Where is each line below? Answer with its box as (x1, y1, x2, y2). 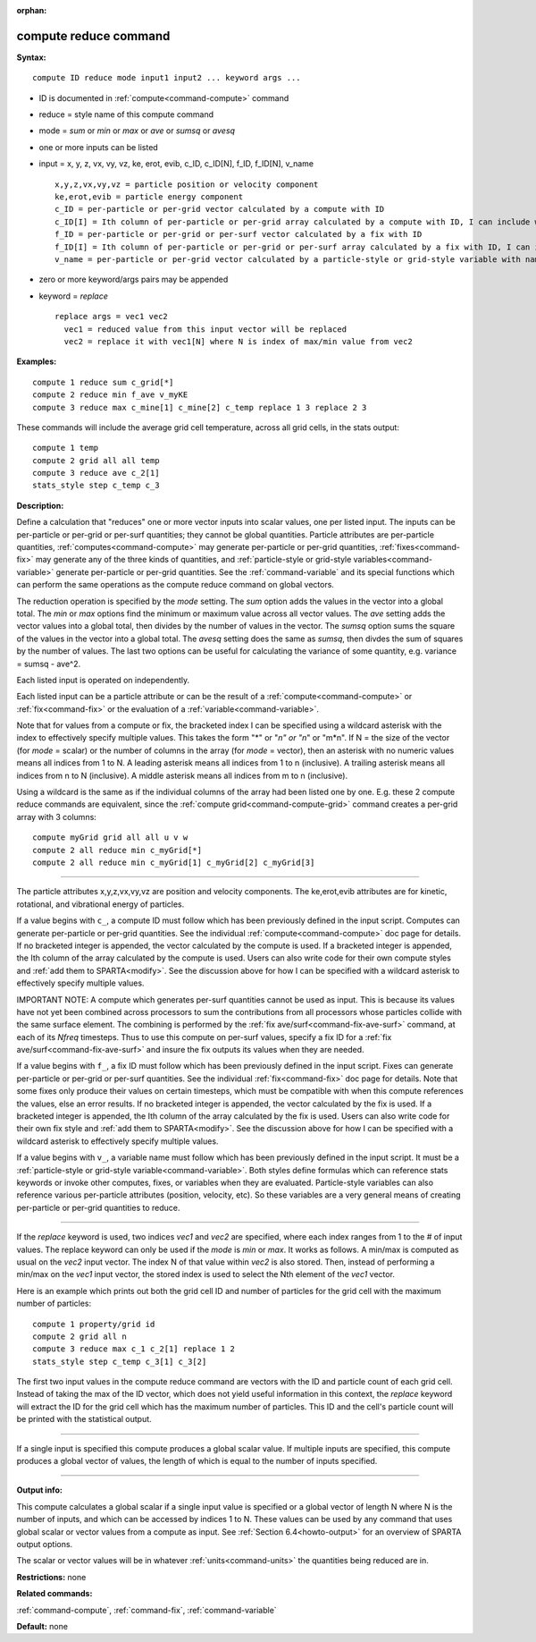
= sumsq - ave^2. (16, 658, 80, 669)
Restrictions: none (16, 1571, 87, 1582)
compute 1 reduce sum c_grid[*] (32, 377, 174, 387)
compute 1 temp (32, 443, 99, 453)
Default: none (16, 1621, 69, 1631)
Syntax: (16, 52, 46, 63)
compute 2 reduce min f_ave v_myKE (32, 390, 188, 400)
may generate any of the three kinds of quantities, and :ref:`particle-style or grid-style (35, 554, 352, 565)
